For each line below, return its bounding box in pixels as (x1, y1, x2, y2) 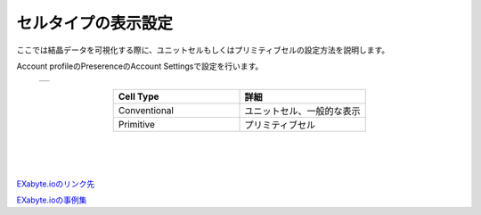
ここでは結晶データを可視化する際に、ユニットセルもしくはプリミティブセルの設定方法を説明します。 (16, 45, 390, 55)
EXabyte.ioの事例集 (16, 194, 87, 205)
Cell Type (118, 90, 159, 103)
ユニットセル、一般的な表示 (244, 105, 361, 118)
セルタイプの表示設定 (16, 13, 174, 33)
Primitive (118, 119, 156, 131)
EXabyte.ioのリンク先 (16, 178, 95, 189)
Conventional (118, 104, 174, 117)
